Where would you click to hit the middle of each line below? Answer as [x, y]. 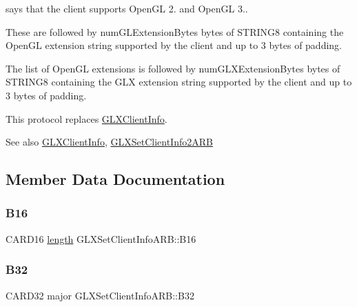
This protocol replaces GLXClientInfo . [86, 118]
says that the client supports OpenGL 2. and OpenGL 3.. [127, 8]
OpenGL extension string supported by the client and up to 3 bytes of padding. [174, 45]
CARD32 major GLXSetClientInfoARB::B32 [100, 295]
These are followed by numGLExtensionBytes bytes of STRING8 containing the [175, 31]
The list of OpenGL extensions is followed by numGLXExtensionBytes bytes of [173, 68]
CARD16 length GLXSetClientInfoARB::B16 [101, 238]
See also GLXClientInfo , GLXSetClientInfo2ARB [109, 142]
